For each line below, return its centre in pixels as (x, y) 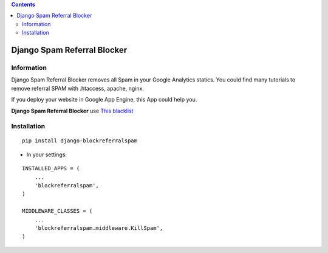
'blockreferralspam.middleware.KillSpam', (99, 228)
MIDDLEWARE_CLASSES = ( (57, 211)
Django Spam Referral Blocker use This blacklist (72, 111)
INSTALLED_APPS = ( (51, 168)
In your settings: (46, 154)
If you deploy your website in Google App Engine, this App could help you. (104, 100)
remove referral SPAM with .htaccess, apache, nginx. (77, 88)
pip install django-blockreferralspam (80, 141)
